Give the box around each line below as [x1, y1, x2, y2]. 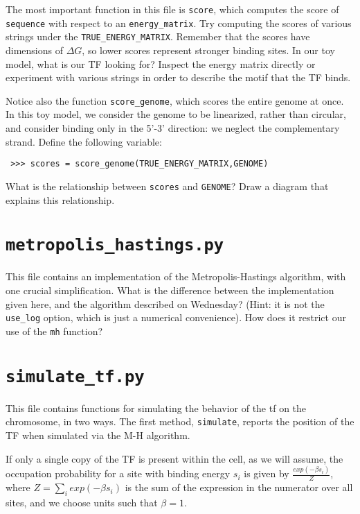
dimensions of [6, 42, 63, 57]
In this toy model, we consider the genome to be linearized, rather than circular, [6, 107, 346, 121]
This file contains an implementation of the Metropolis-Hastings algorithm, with [6, 269, 346, 284]
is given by [244, 466, 289, 481]
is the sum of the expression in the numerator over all [125, 480, 353, 495]
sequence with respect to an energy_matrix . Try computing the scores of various [6, 15, 352, 30]
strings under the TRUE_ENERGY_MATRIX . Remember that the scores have [6, 29, 310, 44]
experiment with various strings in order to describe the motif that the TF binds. [6, 70, 351, 85]
